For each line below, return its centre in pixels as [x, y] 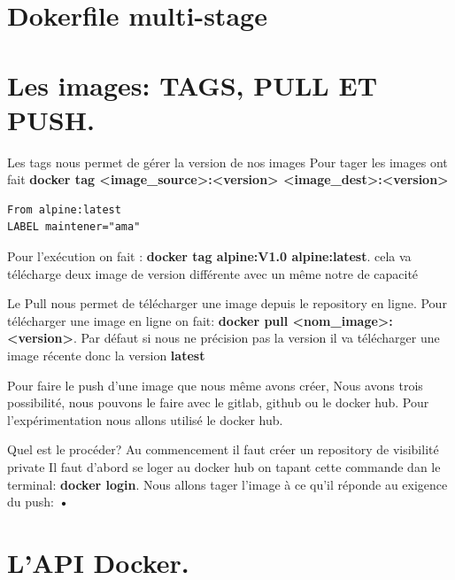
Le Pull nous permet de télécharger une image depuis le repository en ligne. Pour [227, 303]
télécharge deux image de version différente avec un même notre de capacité [213, 273]
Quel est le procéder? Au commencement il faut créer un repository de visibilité [223, 449]
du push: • [39, 502]
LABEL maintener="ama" [74, 227]
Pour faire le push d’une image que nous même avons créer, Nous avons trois [215, 385]
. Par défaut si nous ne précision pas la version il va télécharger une [256, 338]
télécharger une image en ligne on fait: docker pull [148, 320]
